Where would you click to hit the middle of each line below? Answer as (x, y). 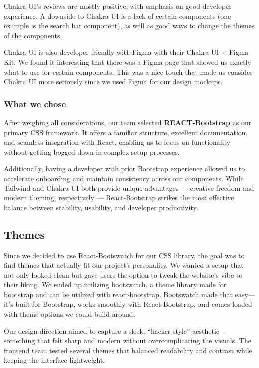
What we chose (35, 103)
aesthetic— (209, 330)
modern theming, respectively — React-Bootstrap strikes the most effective (119, 198)
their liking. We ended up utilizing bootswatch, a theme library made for (115, 284)
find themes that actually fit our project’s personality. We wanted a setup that (124, 265)
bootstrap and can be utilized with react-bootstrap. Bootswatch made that (119, 294)
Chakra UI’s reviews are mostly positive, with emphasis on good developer (118, 6)
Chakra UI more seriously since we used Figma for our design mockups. (113, 82)
